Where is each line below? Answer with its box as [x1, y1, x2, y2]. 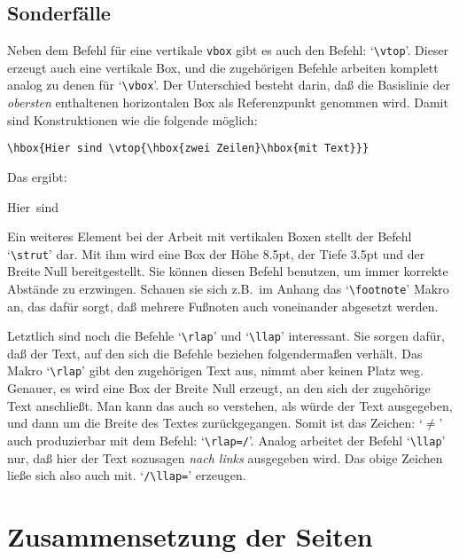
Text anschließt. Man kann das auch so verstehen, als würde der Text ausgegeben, [7, 396, 453, 414]
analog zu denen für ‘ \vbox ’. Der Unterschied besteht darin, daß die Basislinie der [7, 75, 450, 94]
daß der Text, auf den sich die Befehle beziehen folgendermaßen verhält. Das [7, 343, 423, 362]
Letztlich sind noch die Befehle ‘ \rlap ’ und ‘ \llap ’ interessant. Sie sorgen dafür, [7, 327, 445, 345]
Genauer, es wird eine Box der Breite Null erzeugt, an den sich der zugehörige [7, 379, 431, 398]
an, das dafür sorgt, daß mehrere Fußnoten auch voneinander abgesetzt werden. [7, 296, 439, 315]
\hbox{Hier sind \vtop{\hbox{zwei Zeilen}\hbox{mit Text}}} [7, 142, 370, 155]
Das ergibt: [7, 167, 67, 185]
